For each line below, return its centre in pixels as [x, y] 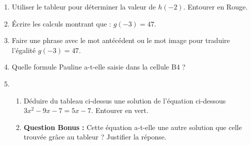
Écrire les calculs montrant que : [61, 23]
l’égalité [24, 50]
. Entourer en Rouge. [215, 6]
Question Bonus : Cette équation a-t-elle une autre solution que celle [133, 127]
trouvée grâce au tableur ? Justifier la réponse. [95, 137]
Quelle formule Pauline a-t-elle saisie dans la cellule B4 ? [98, 67]
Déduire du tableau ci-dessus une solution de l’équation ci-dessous [125, 100]
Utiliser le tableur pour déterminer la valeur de [84, 6]
